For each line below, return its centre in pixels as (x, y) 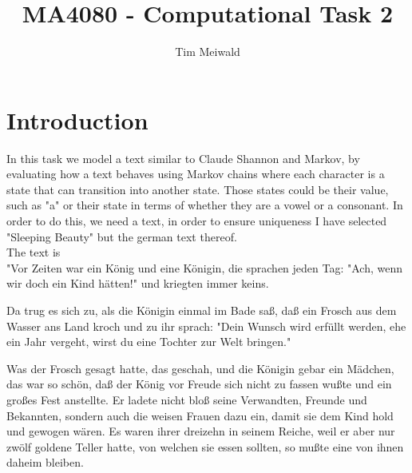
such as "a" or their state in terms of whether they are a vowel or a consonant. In (205, 205)
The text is (34, 252)
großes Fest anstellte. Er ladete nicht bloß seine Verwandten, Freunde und (187, 399)
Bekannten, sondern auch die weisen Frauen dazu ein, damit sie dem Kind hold (200, 415)
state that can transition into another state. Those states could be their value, (198, 189)
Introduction (77, 119)
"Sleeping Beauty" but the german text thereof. (122, 236)
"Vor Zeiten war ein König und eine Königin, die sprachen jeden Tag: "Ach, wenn (205, 267)
